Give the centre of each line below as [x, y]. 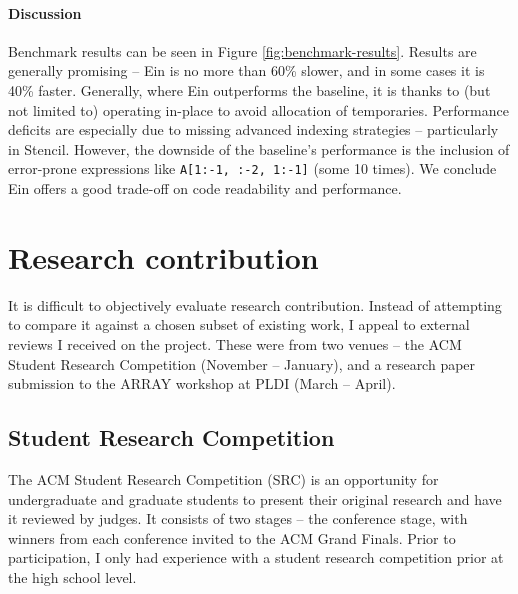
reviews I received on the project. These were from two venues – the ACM [235, 343]
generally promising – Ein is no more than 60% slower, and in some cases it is [246, 70]
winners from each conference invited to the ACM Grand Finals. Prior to [232, 537]
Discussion [45, 12]
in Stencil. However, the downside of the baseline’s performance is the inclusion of [259, 148]
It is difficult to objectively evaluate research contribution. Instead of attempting [255, 304]
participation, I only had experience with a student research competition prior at [256, 557]
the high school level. [72, 576]
